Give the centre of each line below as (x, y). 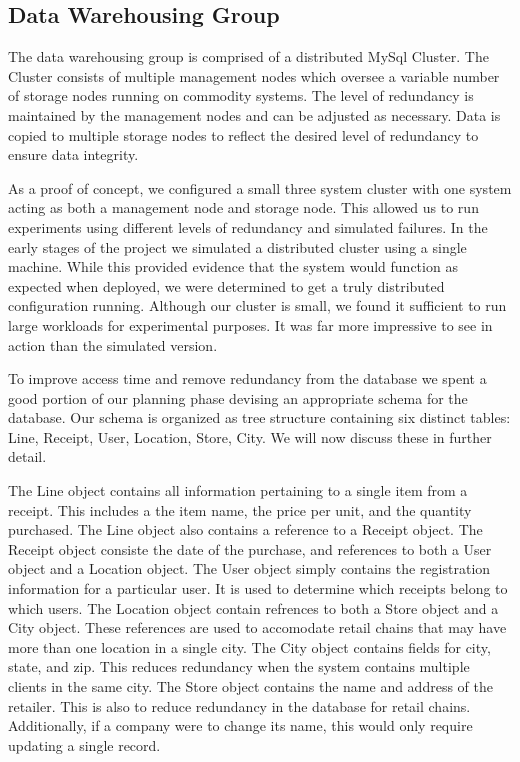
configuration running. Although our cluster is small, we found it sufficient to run (257, 305)
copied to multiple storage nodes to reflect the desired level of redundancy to (243, 134)
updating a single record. (84, 744)
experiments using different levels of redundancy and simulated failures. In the (248, 226)
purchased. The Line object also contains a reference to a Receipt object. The (245, 529)
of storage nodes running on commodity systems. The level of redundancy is (241, 95)
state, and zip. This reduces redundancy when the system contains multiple (239, 666)
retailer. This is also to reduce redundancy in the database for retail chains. (239, 705)
